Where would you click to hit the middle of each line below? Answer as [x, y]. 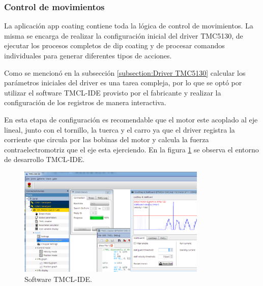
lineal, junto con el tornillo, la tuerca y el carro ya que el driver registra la [120, 129]
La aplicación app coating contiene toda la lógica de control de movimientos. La [129, 26]
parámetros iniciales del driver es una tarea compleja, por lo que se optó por [123, 83]
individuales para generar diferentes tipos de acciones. [88, 55]
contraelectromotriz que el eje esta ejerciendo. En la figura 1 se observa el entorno [131, 149]
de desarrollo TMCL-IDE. [45, 159]
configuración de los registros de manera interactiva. [85, 102]
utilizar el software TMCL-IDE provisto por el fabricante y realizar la [113, 92]
